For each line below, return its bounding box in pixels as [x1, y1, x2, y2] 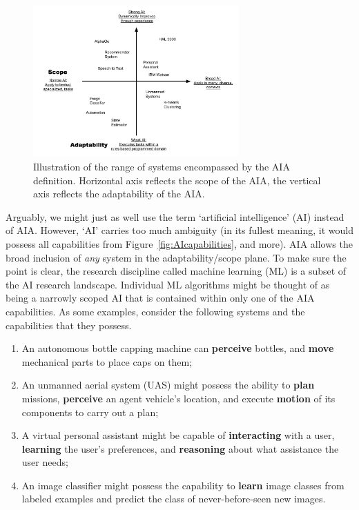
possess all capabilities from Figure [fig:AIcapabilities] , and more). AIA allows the [6, 236, 353, 251]
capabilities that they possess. [6, 317, 132, 332]
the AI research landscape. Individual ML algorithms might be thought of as [6, 277, 330, 291]
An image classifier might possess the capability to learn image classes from [21, 478, 345, 492]
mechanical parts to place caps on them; [21, 354, 193, 369]
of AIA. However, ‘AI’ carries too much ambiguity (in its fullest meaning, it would [6, 223, 353, 237]
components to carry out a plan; [21, 404, 159, 419]
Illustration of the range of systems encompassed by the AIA [33, 159, 290, 173]
